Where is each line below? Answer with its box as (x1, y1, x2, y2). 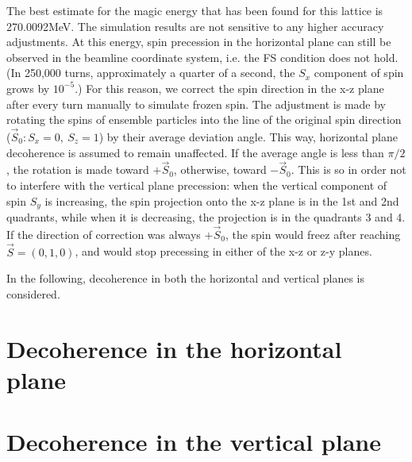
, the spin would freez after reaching (225, 225, 401, 242)
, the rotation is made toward (6, 161, 149, 178)
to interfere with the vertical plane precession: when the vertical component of (6, 176, 387, 193)
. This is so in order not (291, 161, 406, 178)
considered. (6, 285, 60, 302)
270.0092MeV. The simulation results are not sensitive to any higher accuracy (6, 17, 384, 34)
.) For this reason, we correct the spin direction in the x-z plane (75, 79, 384, 96)
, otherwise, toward (173, 161, 267, 178)
